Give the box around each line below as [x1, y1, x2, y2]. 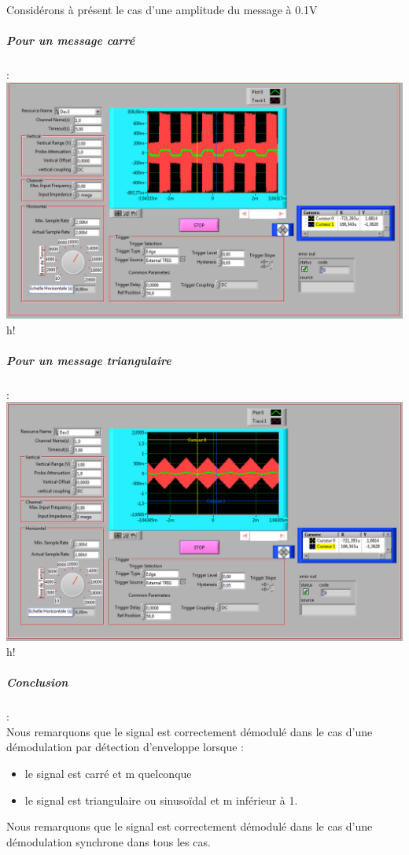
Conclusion [6, 674, 68, 691]
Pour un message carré [6, 32, 135, 49]
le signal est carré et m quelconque [24, 765, 192, 782]
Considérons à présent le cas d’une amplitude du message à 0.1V [6, 2, 318, 17]
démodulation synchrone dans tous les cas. [6, 833, 211, 849]
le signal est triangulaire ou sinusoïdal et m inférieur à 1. [24, 791, 298, 808]
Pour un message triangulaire [6, 352, 171, 368]
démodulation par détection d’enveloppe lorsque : [6, 739, 244, 755]
